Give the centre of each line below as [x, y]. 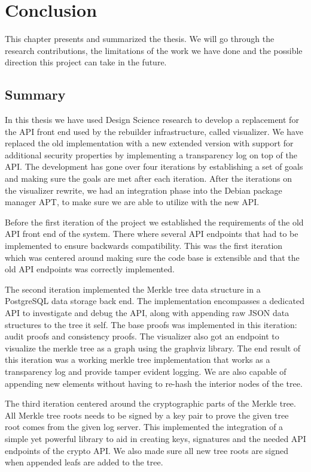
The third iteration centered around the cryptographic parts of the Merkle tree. [150, 403]
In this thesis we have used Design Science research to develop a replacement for [152, 120]
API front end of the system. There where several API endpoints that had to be [152, 234]
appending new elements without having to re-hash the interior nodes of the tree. [154, 383]
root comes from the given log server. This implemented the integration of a [144, 427]
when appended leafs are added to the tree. [84, 462]
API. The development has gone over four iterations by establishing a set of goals [154, 166]
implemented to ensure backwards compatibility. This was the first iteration [144, 246]
